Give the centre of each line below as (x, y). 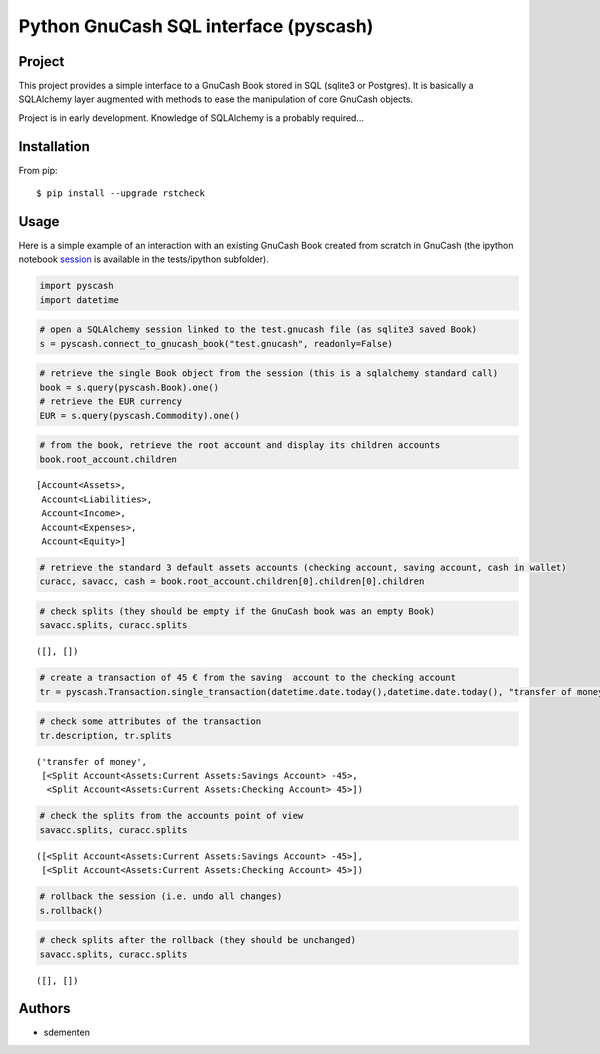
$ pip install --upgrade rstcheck (120, 193)
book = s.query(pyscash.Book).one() (129, 387)
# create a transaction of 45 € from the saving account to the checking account (248, 678)
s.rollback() (71, 910)
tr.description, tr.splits (105, 735)
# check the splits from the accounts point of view (171, 816)
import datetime (79, 299)
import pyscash (76, 286)
